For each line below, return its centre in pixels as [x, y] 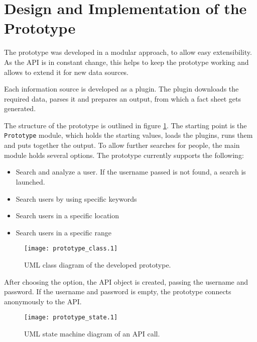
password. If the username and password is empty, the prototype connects [118, 291]
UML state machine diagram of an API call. [92, 333]
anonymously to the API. [43, 301]
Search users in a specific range [63, 232]
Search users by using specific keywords [76, 198]
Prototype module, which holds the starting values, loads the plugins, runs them [128, 135]
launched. [30, 181]
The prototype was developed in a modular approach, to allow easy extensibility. [128, 52]
